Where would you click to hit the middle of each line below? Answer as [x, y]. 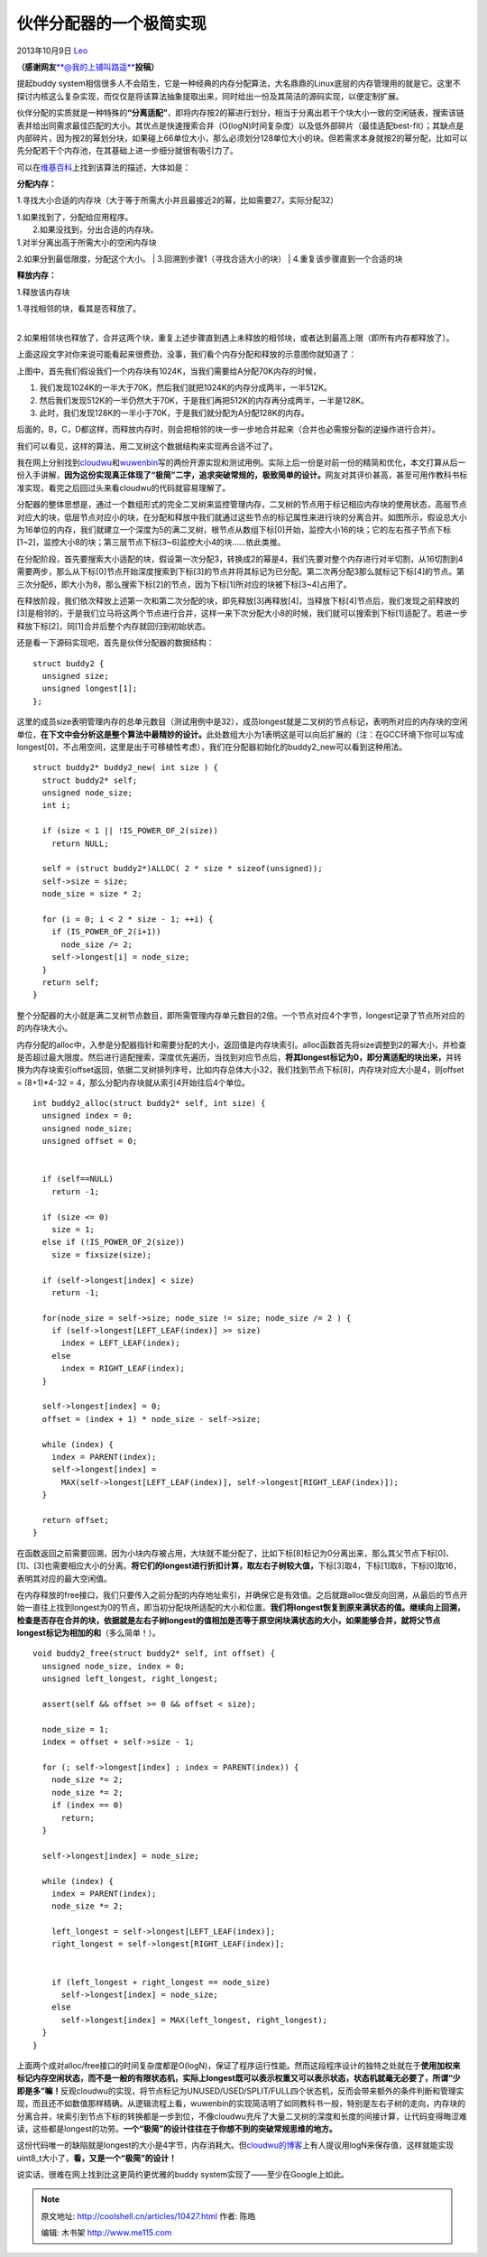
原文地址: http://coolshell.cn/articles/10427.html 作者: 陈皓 [148, 2215]
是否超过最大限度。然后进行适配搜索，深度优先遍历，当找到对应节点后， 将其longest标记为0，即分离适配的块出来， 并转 [239, 1057]
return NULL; [80, 843]
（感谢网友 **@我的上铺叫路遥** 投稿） [88, 67]
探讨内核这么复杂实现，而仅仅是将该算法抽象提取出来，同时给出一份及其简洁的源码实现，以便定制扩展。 [210, 96]
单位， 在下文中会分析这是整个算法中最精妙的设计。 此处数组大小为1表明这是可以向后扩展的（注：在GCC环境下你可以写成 [240, 734]
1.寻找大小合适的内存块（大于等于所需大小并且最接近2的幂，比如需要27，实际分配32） [177, 200]
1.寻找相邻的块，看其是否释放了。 [79, 309]
